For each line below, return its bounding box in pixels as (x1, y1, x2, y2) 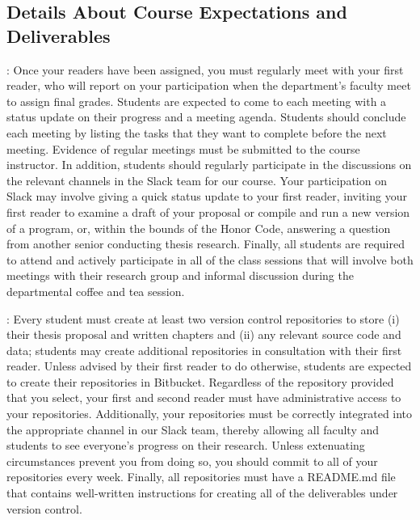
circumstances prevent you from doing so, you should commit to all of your (6, 452, 378, 469)
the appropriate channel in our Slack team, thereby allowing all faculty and (6, 421, 380, 438)
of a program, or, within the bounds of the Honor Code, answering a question (6, 219, 391, 236)
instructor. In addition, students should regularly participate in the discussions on (6, 156, 412, 173)
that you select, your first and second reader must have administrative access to (6, 389, 401, 406)
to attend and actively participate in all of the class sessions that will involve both (6, 251, 414, 268)
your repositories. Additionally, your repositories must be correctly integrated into (6, 405, 413, 422)
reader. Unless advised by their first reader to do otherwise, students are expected (6, 357, 412, 374)
